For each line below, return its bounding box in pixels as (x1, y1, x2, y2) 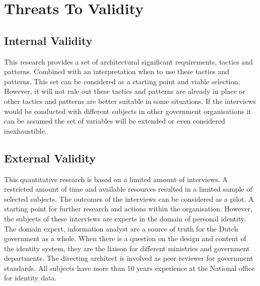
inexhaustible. (4, 125, 47, 136)
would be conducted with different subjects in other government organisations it (4, 105, 251, 116)
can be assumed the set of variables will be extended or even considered (4, 116, 225, 126)
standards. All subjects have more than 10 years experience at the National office (4, 262, 255, 273)
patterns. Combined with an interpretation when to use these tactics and (4, 66, 229, 77)
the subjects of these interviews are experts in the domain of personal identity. (4, 213, 246, 223)
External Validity (4, 150, 96, 165)
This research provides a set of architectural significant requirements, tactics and (4, 56, 253, 67)
